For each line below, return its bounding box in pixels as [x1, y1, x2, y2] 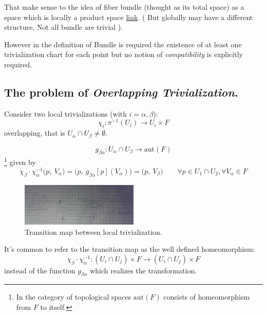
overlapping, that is [4, 127, 65, 138]
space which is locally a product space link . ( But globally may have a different [4, 11, 253, 22]
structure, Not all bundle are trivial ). [4, 22, 123, 32]
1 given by [4, 155, 36, 168]
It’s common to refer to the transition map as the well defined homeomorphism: [4, 244, 255, 254]
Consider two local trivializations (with [4, 108, 127, 119]
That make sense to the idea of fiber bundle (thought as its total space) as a [4, 2, 244, 12]
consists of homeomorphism [163, 291, 250, 302]
